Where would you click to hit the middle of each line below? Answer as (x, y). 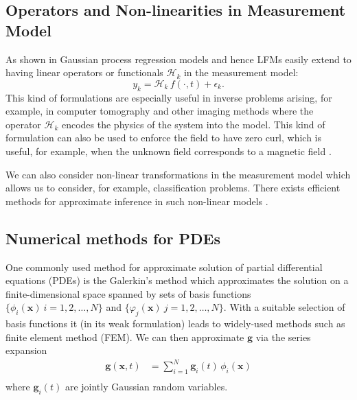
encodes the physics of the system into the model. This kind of (193, 124)
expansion (26, 350)
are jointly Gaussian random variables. (146, 387)
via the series (283, 337)
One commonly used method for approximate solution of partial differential (164, 267)
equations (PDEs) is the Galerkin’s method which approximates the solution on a (177, 280)
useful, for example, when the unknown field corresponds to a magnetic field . (169, 151)
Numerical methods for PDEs (113, 238)
